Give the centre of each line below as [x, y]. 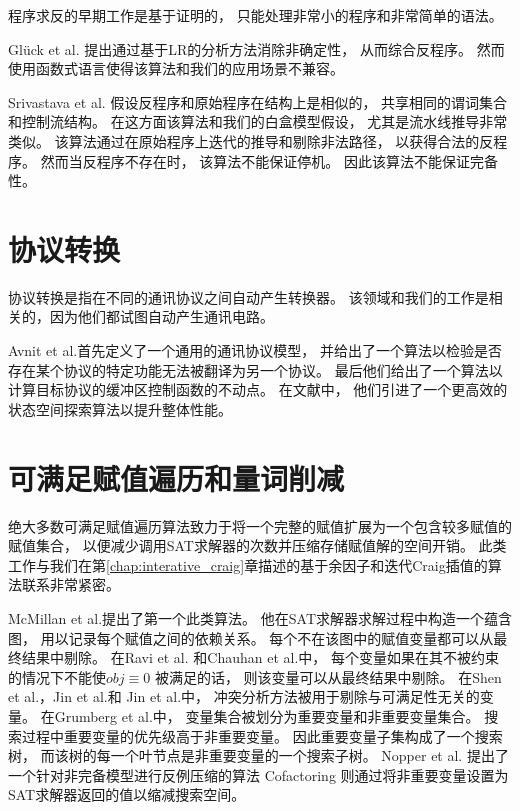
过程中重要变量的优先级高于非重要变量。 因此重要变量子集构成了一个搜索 [262, 735]
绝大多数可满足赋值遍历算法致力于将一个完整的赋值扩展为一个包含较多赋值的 [260, 525]
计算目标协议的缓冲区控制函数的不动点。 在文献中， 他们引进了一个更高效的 [258, 389]
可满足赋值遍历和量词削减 [176, 477]
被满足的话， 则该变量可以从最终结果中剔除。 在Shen [328, 676]
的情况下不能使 [57, 676]
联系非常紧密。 [70, 584]
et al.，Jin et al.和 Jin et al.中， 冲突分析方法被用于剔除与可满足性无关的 [244, 696]
